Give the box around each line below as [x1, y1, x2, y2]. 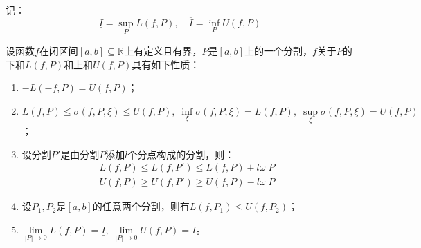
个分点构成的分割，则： [127, 146, 235, 161]
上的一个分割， [244, 44, 312, 58]
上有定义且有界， [124, 44, 202, 58]
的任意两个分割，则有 [92, 199, 190, 213]
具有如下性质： [132, 57, 200, 71]
